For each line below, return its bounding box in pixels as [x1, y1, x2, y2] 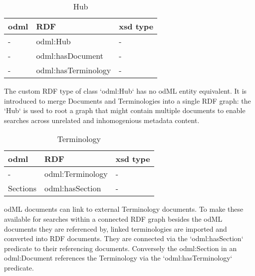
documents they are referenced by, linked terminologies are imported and [4, 223, 227, 234]
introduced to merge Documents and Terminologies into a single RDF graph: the [4, 95, 251, 106]
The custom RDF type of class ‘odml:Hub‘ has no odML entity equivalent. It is [4, 86, 247, 96]
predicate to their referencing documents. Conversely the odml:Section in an [4, 243, 237, 253]
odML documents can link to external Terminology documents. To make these [4, 204, 244, 214]
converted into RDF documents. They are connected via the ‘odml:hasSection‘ [4, 233, 244, 244]
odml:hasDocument [36, 50, 103, 61]
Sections [8, 182, 36, 194]
